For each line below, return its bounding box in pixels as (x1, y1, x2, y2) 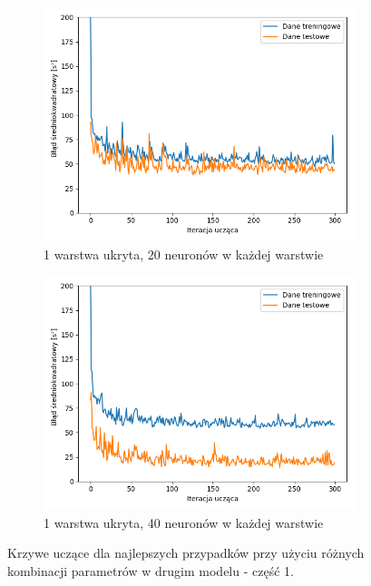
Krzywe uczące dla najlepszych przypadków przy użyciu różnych (7, 543, 365, 562)
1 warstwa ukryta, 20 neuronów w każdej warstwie (44, 244, 324, 263)
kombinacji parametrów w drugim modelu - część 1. (7, 561, 294, 580)
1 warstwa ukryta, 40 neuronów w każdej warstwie (44, 513, 324, 532)
